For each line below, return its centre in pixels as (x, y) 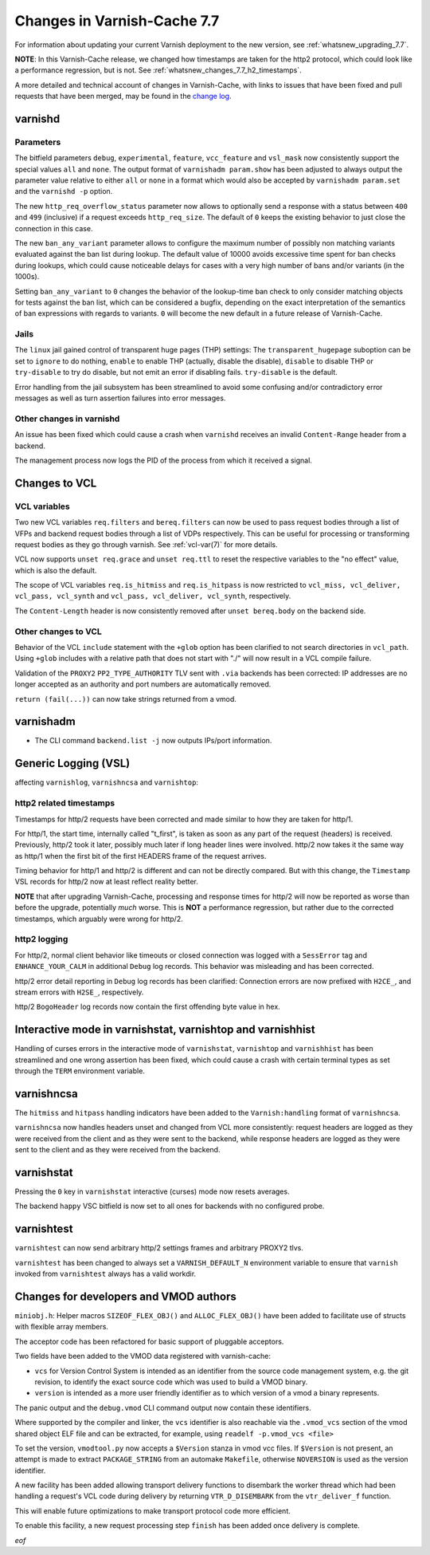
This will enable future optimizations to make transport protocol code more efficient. (152, 1510)
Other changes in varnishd (67, 419)
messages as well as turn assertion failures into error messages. (120, 398)
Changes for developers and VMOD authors (125, 1296)
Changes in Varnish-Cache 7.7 (117, 21)
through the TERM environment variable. (80, 1071)
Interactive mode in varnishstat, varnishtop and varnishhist (165, 1030)
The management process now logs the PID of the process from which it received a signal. (163, 460)
